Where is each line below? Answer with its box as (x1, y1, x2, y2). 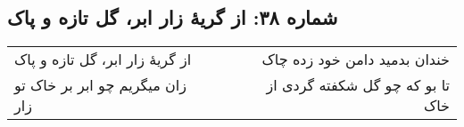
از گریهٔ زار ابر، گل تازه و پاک (14, 49, 192, 70)
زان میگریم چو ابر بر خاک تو (14, 75, 187, 96)
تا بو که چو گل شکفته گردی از (266, 75, 450, 96)
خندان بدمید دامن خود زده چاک (261, 49, 450, 70)
